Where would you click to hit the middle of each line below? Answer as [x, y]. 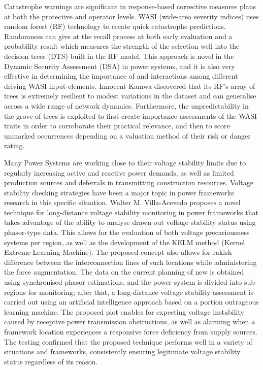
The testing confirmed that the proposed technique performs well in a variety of [128, 341]
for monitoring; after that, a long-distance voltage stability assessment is [141, 292]
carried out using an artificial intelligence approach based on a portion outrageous [131, 302]
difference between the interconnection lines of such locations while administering [130, 262]
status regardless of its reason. [51, 361]
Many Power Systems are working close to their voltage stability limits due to [125, 162]
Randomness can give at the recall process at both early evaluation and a [118, 36]
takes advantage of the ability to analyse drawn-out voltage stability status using [130, 222]
